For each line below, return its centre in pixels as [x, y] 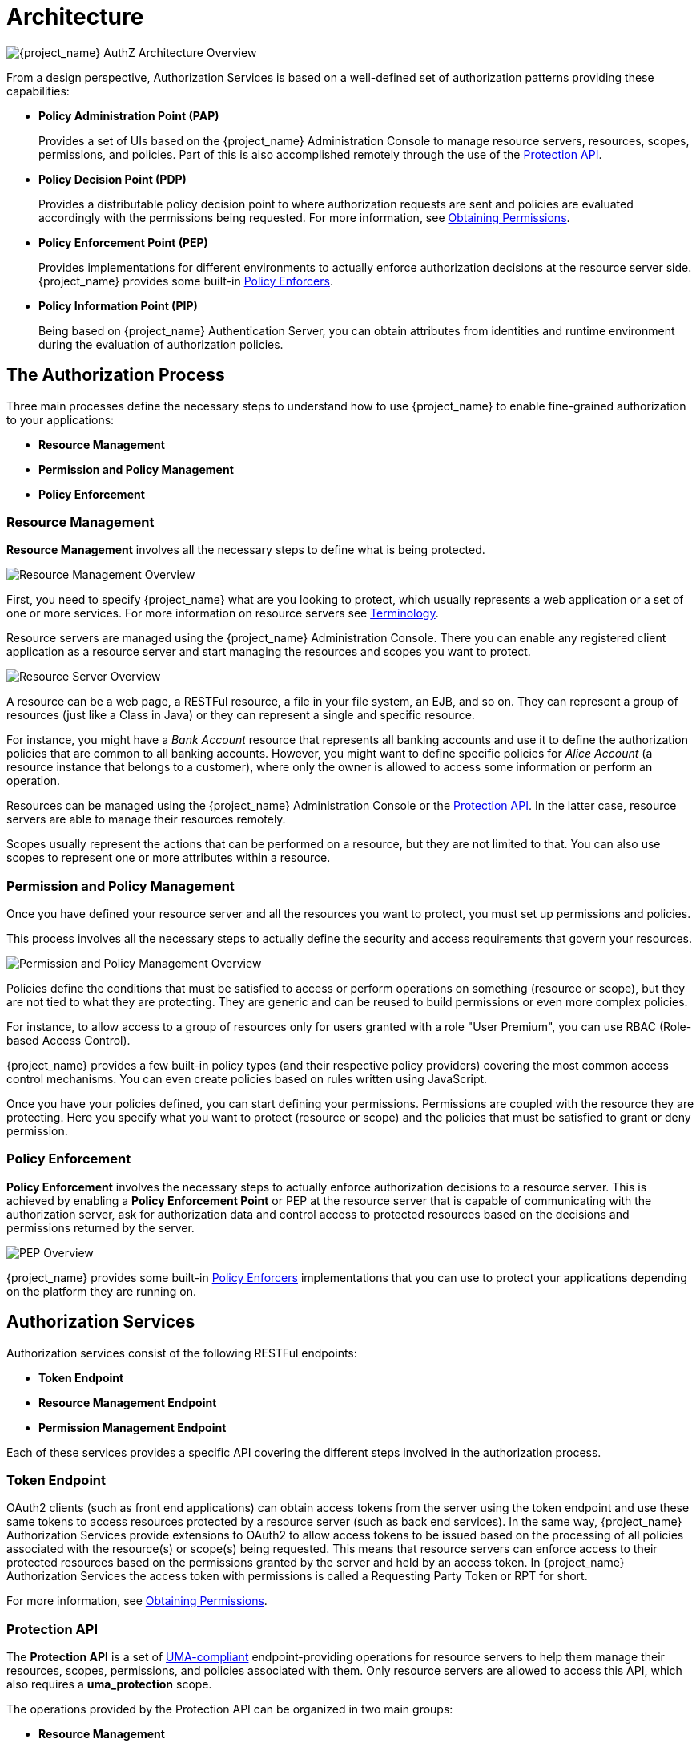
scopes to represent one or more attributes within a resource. [169, 858]
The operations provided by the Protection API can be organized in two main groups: [230, 1709]
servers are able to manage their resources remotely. [146, 819]
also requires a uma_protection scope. [109, 1684]
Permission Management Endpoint [133, 1427]
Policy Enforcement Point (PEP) [123, 242]
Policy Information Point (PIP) [118, 305]
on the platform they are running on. [102, 1291]
